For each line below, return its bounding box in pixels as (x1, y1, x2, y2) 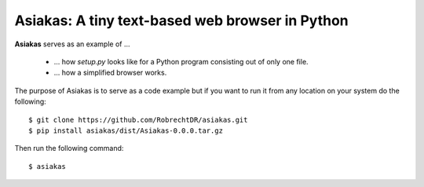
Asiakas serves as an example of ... (14, 39, 130, 49)
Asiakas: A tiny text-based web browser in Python (14, 12, 349, 29)
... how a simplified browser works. (53, 68, 167, 78)
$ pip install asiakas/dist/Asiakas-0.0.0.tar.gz (28, 126, 224, 135)
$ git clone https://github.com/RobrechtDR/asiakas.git (28, 115, 248, 124)
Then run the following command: (14, 144, 124, 153)
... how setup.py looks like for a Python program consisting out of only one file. (53, 57, 309, 66)
